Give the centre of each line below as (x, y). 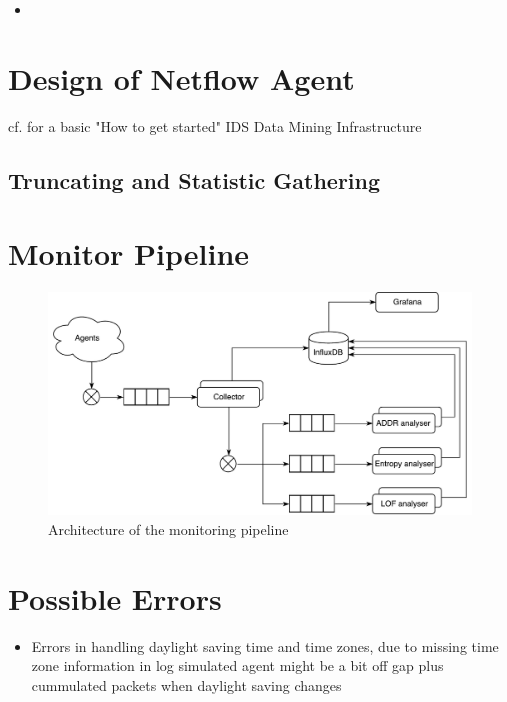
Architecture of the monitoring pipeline (168, 528)
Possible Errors (115, 597)
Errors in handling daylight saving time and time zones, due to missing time (265, 645)
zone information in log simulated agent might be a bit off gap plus (237, 665)
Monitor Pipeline (129, 253)
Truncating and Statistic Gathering (194, 179)
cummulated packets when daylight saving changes (186, 684)
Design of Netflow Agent (181, 77)
